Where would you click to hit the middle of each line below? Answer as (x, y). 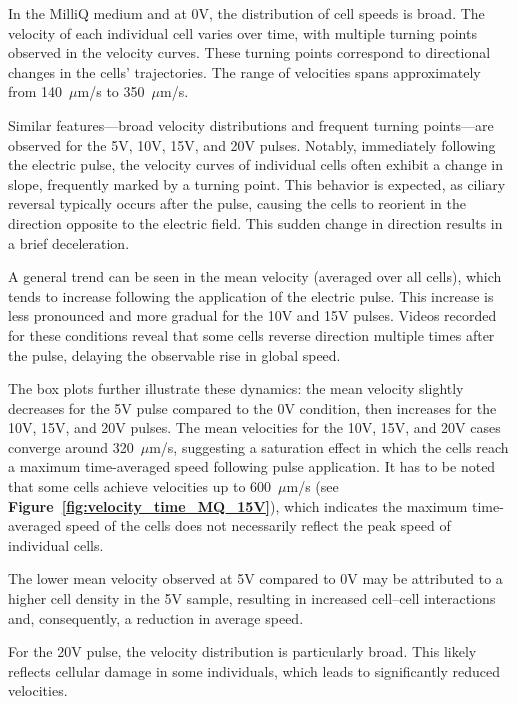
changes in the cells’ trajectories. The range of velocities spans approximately (244, 71)
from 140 (35, 91)
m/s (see (312, 486)
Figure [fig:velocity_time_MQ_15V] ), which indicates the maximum (238, 505)
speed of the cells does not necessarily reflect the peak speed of (258, 525)
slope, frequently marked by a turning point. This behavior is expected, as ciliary (257, 183)
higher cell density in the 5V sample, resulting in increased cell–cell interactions (252, 598)
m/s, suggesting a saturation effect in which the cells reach (329, 446)
